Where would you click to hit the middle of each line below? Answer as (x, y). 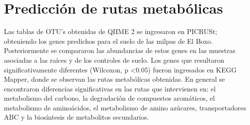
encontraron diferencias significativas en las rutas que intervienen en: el (110, 88)
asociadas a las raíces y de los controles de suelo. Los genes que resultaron (114, 60)
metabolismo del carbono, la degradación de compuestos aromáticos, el (109, 98)
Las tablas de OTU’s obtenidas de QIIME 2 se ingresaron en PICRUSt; (111, 31)
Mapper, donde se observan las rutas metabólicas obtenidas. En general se (115, 79)
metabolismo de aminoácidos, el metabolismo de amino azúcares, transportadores (125, 107)
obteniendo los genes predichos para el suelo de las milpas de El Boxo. (108, 41)
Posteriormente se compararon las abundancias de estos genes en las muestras (120, 50)
